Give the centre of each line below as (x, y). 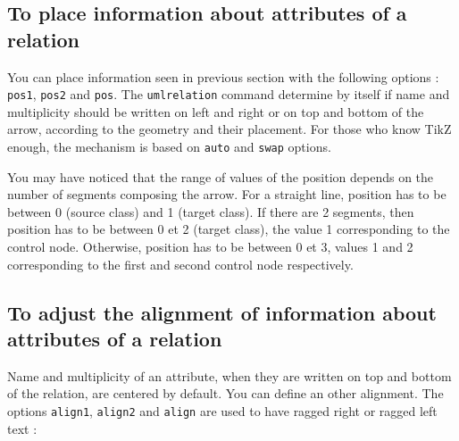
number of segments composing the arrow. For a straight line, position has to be (227, 194)
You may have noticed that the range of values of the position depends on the (221, 176)
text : (22, 428)
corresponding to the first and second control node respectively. (180, 264)
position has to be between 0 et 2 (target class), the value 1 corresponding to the (229, 229)
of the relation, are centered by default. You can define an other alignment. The (225, 393)
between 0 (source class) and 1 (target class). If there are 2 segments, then (211, 211)
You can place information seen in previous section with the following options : (223, 76)
